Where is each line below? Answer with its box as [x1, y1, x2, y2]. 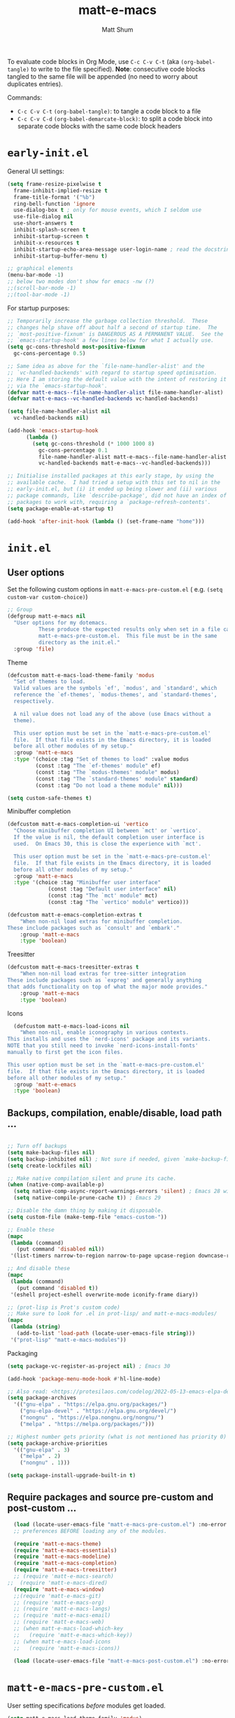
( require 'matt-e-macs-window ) [13, 1585, 105, 1593]
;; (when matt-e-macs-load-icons [13, 1638, 111, 1645]
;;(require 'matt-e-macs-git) [13, 1592, 101, 1599]
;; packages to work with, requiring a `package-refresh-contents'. [7, 498, 211, 505]
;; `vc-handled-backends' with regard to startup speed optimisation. [7, 369, 218, 376]
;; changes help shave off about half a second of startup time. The [7, 324, 218, 331]
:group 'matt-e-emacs [13, 1081, 77, 1088]
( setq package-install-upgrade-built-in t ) [7, 1472, 136, 1479]
